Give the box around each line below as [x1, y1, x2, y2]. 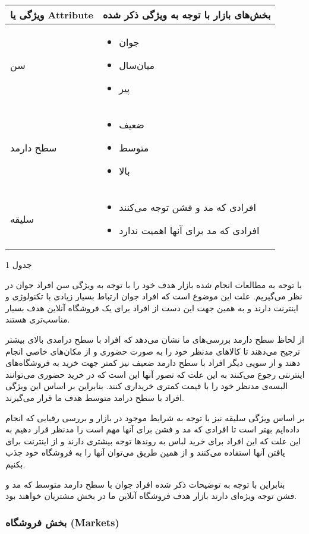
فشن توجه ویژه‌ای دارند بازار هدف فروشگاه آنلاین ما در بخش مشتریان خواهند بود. [5, 489, 297, 502]
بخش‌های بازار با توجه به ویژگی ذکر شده [102, 8, 271, 21]
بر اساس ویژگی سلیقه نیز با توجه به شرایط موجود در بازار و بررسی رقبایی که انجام [5, 411, 305, 424]
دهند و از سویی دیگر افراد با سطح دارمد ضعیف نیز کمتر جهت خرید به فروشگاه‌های [5, 356, 300, 369]
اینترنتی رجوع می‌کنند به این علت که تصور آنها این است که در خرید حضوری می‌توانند [5, 368, 305, 380]
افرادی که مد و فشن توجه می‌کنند [119, 200, 256, 214]
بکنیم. [5, 457, 26, 470]
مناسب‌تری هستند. [5, 313, 70, 326]
